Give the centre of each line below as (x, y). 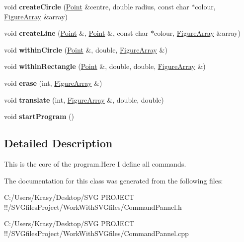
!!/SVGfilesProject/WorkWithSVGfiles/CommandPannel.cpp (96, 233)
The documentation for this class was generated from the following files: (114, 180)
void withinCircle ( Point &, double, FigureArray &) (86, 49)
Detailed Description (58, 143)
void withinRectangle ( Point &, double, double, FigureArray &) (105, 66)
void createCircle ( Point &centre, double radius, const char (97, 6)
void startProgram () (39, 116)
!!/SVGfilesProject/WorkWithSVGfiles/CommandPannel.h (93, 207)
